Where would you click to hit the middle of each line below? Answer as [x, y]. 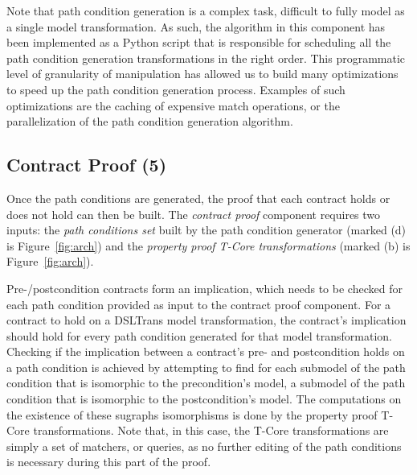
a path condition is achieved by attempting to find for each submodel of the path [206, 367]
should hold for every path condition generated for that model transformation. [199, 335]
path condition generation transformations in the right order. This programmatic [206, 58]
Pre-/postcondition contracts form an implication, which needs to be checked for [204, 288]
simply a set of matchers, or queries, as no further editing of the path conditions [204, 446]
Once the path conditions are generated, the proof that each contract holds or [198, 198]
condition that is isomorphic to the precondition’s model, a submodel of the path [206, 383]
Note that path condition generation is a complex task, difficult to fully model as [206, 10]
